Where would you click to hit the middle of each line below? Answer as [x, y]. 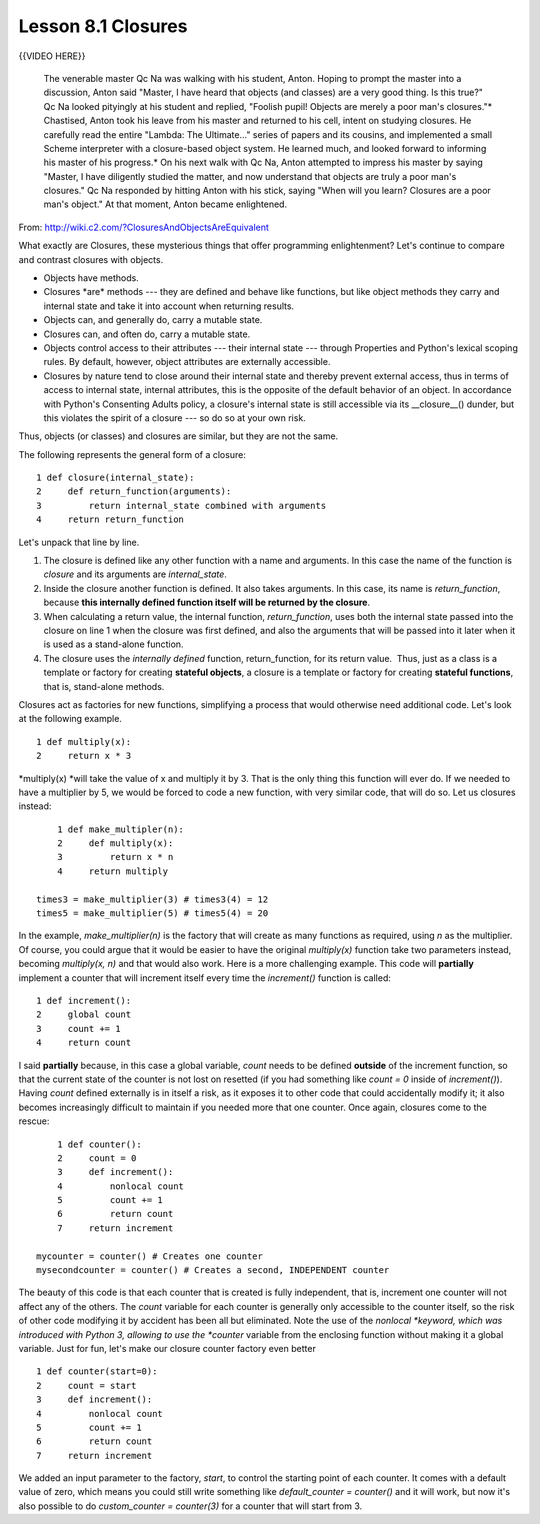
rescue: [34, 1121]
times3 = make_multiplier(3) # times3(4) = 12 [152, 899]
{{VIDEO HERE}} [52, 56]
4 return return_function [110, 519]
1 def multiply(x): [84, 741]
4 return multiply [112, 871]
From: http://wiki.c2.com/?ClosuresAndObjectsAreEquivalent [144, 227]
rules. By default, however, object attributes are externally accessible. [187, 362]
